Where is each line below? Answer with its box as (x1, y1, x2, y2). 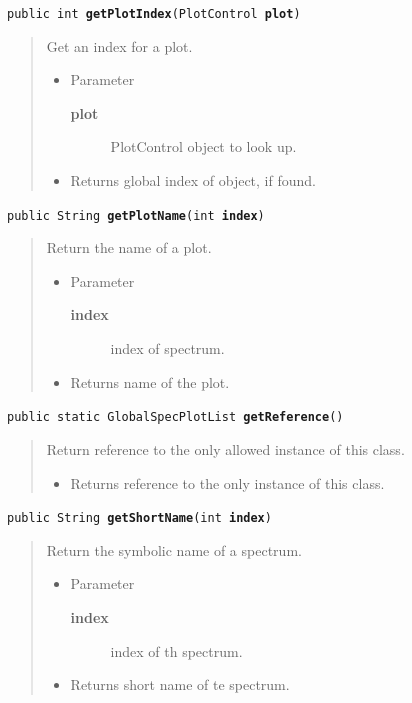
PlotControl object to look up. (110, 136, 297, 157)
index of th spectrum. (110, 640, 243, 661)
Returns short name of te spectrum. (70, 674, 290, 695)
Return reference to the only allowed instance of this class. (46, 438, 405, 459)
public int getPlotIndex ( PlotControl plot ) (7, 7, 301, 21)
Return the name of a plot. (46, 237, 212, 258)
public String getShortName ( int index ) (7, 511, 272, 526)
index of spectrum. (110, 338, 225, 359)
